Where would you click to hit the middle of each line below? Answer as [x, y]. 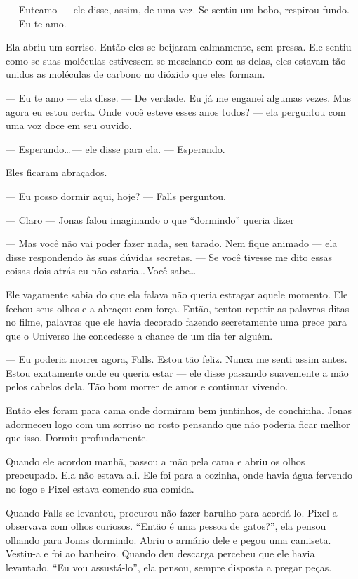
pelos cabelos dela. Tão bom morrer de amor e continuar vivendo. [147, 386]
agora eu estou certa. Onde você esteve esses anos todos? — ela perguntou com [176, 111]
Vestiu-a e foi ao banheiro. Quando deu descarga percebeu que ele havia [160, 553]
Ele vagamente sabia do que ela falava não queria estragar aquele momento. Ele [177, 294]
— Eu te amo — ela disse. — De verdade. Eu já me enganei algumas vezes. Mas [179, 97]
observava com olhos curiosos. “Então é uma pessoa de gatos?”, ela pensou [166, 526]
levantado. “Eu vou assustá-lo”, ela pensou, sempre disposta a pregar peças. [169, 567]
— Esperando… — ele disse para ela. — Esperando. [115, 148]
